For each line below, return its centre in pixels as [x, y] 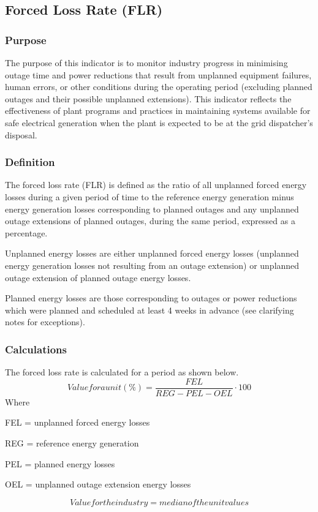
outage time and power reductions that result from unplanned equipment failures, [158, 74]
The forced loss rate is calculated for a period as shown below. [122, 372]
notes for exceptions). [45, 322]
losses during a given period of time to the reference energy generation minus [150, 196]
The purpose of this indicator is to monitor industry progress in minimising [146, 62]
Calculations [36, 349]
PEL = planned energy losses [60, 463]
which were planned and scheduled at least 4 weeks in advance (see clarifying [150, 310]
